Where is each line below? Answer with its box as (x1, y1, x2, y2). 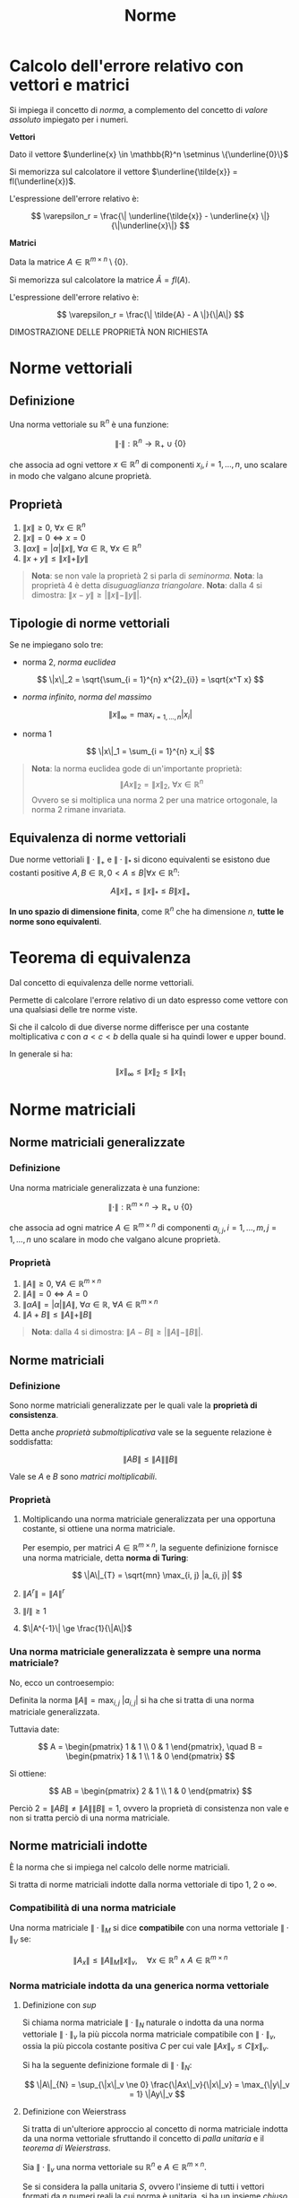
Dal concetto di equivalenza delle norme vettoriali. (9, 977, 194, 987)
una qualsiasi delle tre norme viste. (9, 1004, 138, 1014)
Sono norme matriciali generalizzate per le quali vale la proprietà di (9, 1400, 258, 1411)
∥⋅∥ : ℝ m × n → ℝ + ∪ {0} (107, 1199, 193, 1214)
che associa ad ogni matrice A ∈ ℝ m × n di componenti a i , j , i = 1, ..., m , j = (9, 1221, 278, 1235)
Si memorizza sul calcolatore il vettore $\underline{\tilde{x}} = (9, 166, 239, 177)
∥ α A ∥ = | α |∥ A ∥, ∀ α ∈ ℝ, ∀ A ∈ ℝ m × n (21, 1298, 158, 1310)
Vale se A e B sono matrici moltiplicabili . (9, 1471, 158, 1481)
